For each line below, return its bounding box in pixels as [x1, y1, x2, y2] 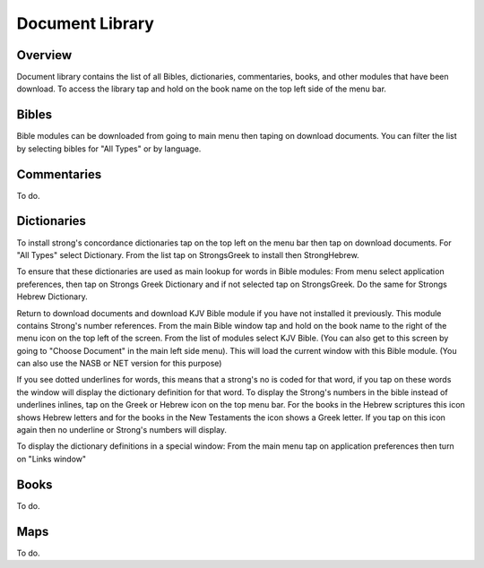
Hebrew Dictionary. [16, 291, 89, 302]
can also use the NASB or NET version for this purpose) [16, 358, 222, 369]
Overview [16, 47, 73, 63]
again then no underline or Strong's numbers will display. [16, 425, 228, 435]
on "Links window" [16, 453, 87, 464]
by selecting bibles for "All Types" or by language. [16, 143, 202, 154]
